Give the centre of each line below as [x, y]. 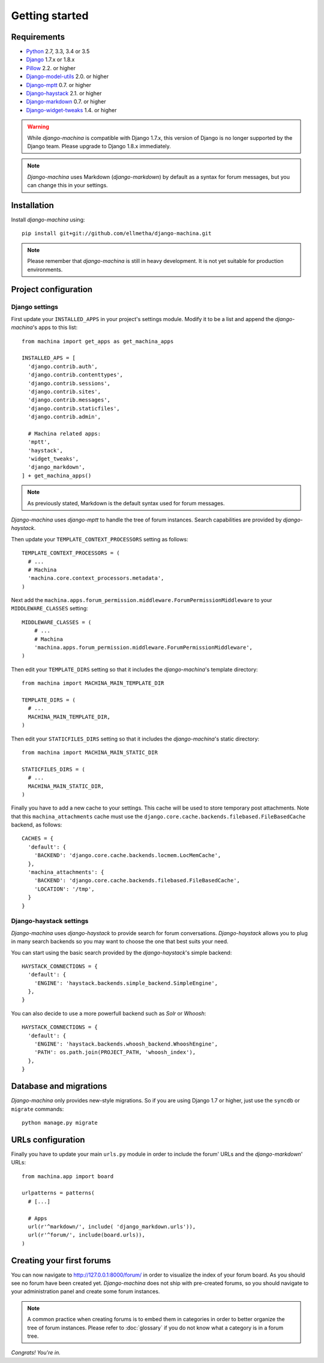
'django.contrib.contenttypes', [75, 375]
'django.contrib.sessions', [69, 383]
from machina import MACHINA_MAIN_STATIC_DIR [90, 752]
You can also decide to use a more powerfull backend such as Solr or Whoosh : [109, 1013]
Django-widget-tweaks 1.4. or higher [71, 110]
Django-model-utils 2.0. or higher [67, 77]
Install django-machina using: [48, 220]
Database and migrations [59, 1086]
